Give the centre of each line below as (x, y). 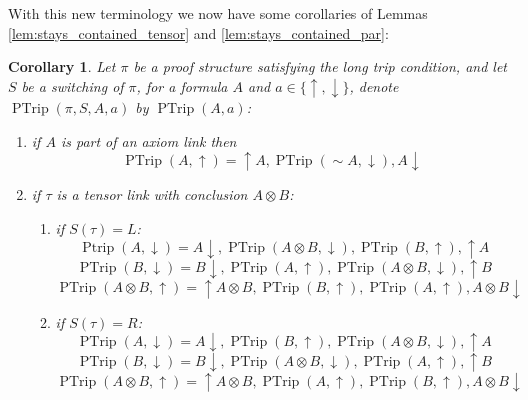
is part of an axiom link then (148, 140)
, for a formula (182, 85)
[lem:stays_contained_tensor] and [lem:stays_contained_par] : (198, 32)
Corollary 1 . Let (62, 66)
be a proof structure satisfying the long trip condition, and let (320, 66)
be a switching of (72, 85)
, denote (374, 85)
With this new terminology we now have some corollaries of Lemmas (218, 13)
